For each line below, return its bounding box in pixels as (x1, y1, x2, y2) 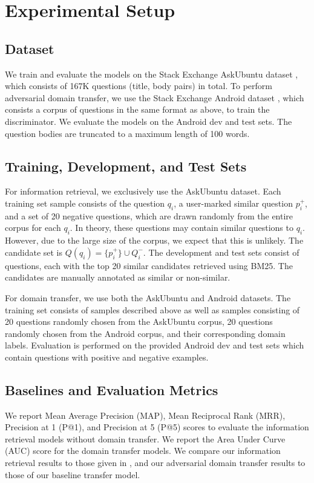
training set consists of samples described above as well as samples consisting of (5, 303, 300, 316)
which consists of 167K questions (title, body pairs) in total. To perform (5, 79, 272, 92)
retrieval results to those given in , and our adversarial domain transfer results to (5, 456, 306, 469)
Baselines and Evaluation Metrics (5, 380, 218, 399)
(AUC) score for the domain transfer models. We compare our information (5, 444, 281, 457)
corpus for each (5, 221, 61, 234)
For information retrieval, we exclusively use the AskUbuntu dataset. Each (5, 185, 281, 198)
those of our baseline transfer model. (5, 468, 140, 481)
